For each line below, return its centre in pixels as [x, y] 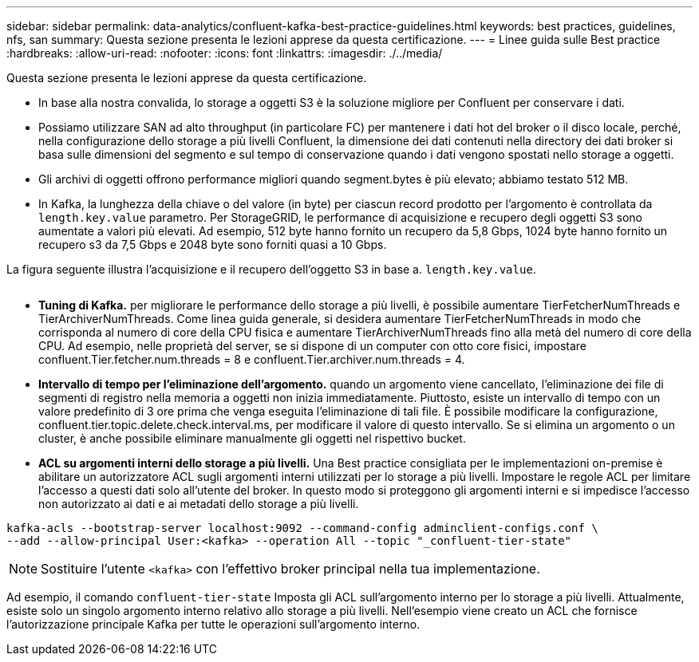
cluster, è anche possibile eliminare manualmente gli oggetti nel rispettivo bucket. [252, 438]
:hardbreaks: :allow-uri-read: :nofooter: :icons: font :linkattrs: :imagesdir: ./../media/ [225, 53]
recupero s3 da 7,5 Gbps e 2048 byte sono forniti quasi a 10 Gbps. [213, 244]
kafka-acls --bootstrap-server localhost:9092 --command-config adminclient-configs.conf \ [302, 528]
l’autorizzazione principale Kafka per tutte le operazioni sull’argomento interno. [213, 624]
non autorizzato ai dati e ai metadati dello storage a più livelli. [199, 504]
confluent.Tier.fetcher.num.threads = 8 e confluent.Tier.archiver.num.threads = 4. [252, 359]
